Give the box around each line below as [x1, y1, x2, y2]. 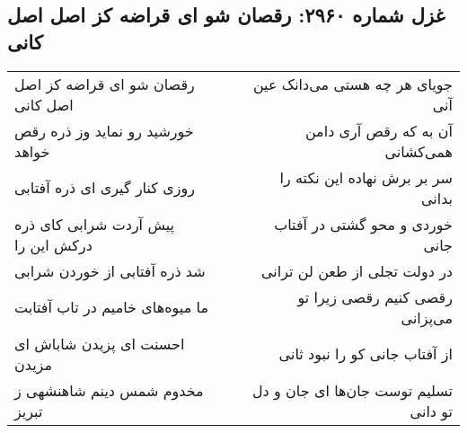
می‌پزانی [401, 306, 453, 328]
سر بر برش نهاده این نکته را [279, 166, 453, 188]
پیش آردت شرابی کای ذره [14, 213, 175, 234]
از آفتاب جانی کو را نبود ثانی [278, 343, 453, 365]
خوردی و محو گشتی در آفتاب [274, 213, 453, 234]
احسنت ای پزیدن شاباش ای [14, 332, 185, 354]
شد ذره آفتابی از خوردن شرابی [14, 260, 206, 281]
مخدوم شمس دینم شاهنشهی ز [14, 379, 204, 401]
